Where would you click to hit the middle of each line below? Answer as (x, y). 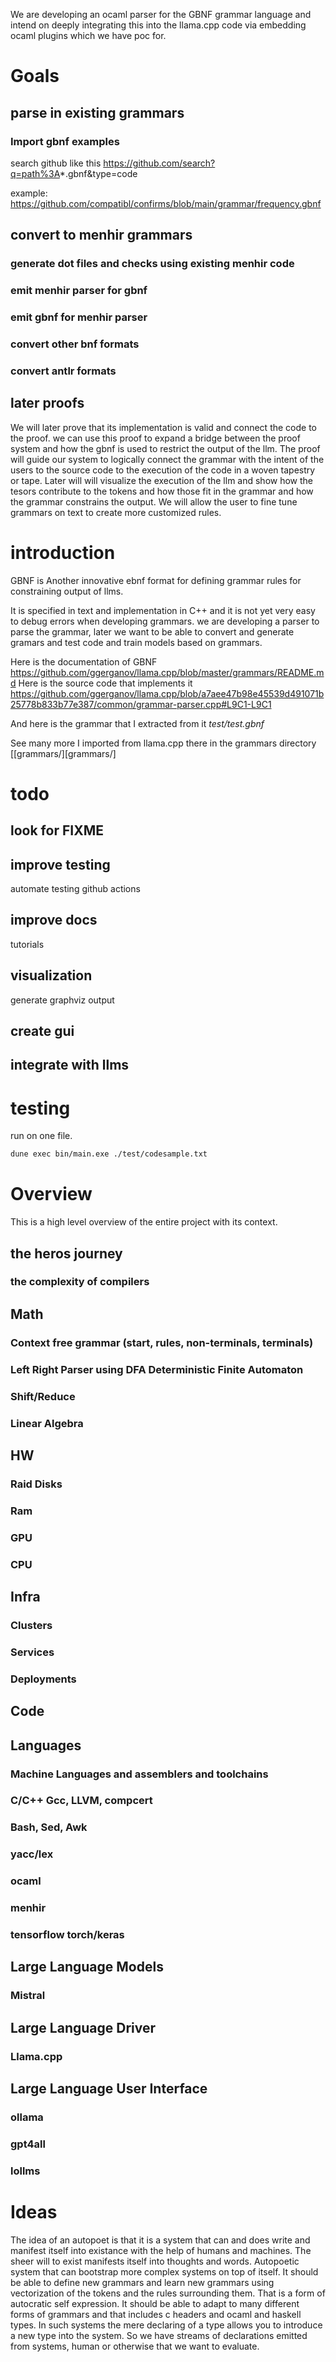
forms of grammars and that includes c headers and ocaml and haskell (156, 2314)
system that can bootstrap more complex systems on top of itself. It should (164, 2271)
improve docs (54, 920)
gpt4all (28, 2144)
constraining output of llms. (67, 591)
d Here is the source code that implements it (101, 683)
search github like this (56, 163)
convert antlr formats (63, 371)
